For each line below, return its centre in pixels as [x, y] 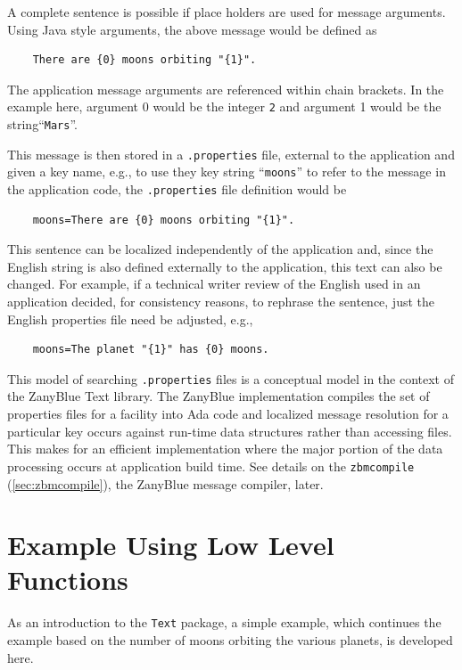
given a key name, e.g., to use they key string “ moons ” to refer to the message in [227, 172]
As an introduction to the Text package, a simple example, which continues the [224, 622]
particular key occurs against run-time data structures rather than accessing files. [230, 431]
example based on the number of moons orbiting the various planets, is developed [230, 640]
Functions [68, 580]
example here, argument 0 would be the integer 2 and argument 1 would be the [224, 106]
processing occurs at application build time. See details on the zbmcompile [211, 466]
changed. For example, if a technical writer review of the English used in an [214, 284]
